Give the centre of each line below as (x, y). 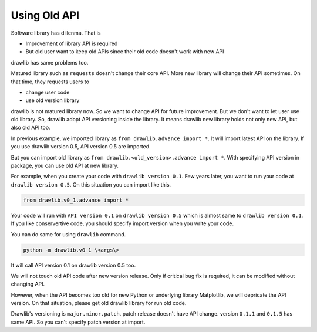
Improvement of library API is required (72, 43)
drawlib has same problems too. (50, 62)
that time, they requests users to (50, 82)
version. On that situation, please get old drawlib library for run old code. (99, 303)
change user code (48, 92)
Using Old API (45, 15)
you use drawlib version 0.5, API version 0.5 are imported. (81, 147)
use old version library (53, 100)
